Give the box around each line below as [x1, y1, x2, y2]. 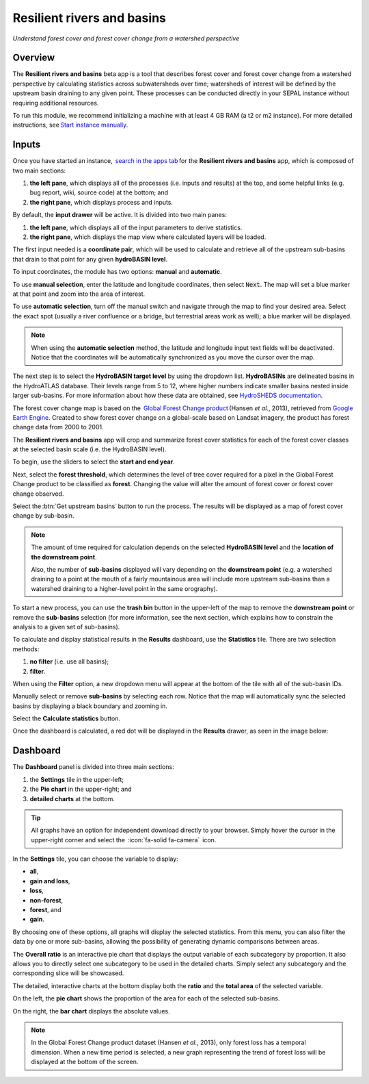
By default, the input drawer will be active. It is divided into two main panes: [12, 211, 227, 219]
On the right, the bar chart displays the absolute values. [12, 1007, 170, 1015]
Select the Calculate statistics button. [12, 714, 121, 722]
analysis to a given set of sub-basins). [12, 622, 120, 631]
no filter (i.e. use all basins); [29, 657, 109, 666]
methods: [12, 644, 40, 653]
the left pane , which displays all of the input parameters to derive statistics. [29, 223, 243, 231]
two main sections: [12, 166, 66, 175]
